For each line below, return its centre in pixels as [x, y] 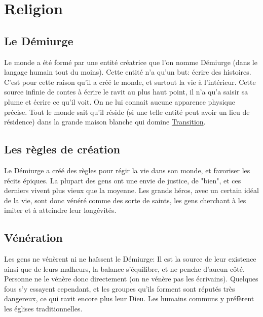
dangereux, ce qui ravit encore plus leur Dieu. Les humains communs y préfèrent [129, 298]
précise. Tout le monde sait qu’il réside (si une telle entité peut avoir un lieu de [127, 112]
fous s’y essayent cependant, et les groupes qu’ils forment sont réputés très [120, 288]
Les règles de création [62, 149]
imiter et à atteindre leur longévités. [60, 210]
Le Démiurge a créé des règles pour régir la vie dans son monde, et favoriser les [127, 170]
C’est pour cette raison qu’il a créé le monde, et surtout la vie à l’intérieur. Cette [130, 82]
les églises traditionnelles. [43, 309]
